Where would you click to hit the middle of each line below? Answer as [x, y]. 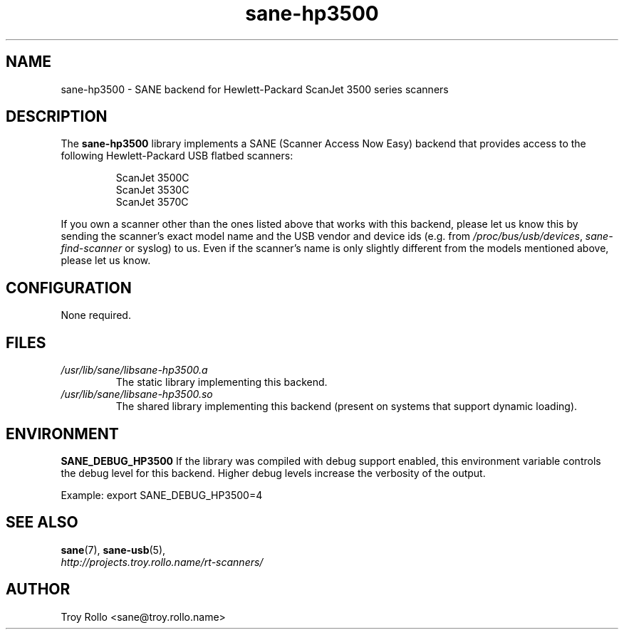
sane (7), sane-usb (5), [113, 550]
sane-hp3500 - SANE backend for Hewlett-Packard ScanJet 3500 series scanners [255, 89]
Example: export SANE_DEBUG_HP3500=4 [162, 495]
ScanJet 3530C [152, 190]
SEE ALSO [42, 523]
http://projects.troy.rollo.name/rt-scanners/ [162, 562]
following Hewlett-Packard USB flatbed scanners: [177, 156]
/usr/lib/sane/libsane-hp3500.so [137, 394]
